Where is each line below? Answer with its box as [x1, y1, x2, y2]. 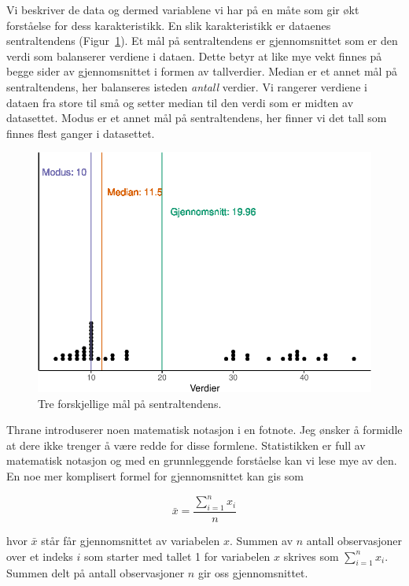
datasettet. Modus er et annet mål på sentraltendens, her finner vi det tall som [6, 109, 387, 126]
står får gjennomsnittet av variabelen [41, 532, 220, 548]
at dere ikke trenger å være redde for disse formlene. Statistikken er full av [6, 436, 366, 453]
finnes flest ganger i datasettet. [6, 124, 155, 141]
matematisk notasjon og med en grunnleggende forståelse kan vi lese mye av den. [6, 452, 397, 469]
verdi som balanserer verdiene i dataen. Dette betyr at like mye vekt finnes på [6, 47, 382, 64]
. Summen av [229, 532, 293, 548]
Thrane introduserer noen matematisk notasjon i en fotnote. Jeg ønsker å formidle [6, 421, 403, 438]
